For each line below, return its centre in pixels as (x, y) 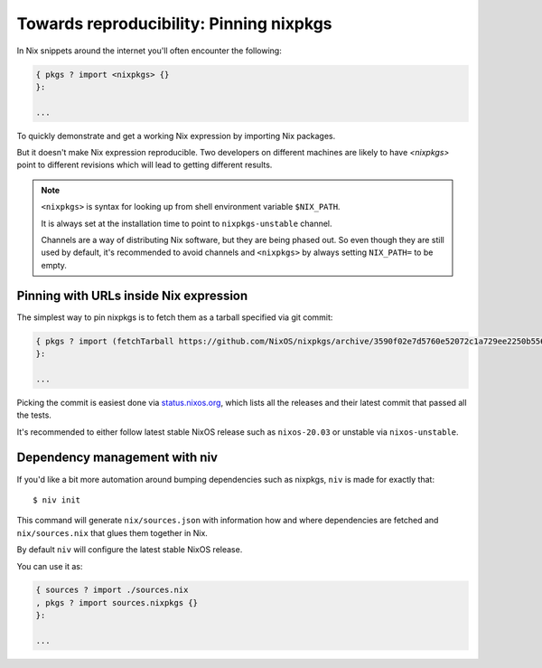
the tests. (34, 415)
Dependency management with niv (117, 458)
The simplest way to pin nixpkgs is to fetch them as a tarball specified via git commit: (175, 317)
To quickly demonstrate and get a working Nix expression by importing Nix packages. (176, 136)
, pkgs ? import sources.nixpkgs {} (117, 602)
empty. (54, 265)
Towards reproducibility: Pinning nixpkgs (175, 24)
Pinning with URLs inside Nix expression (132, 295)
